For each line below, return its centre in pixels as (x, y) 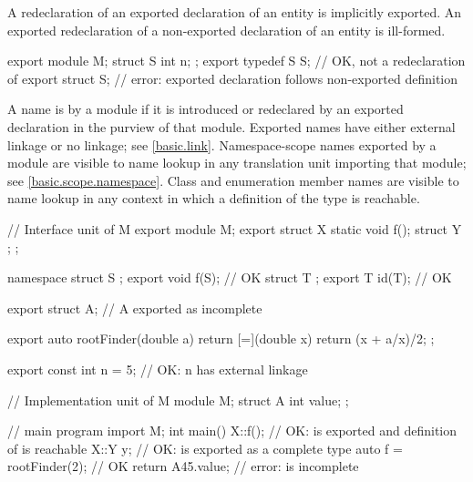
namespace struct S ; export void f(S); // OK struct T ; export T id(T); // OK (230, 277)
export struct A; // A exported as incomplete (135, 308)
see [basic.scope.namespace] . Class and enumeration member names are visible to (233, 180)
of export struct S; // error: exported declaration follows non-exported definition (233, 78)
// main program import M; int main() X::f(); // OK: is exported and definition (232, 431)
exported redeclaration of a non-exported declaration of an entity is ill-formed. (226, 30)
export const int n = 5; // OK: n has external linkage (158, 369)
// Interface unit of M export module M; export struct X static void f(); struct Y (235, 228)
